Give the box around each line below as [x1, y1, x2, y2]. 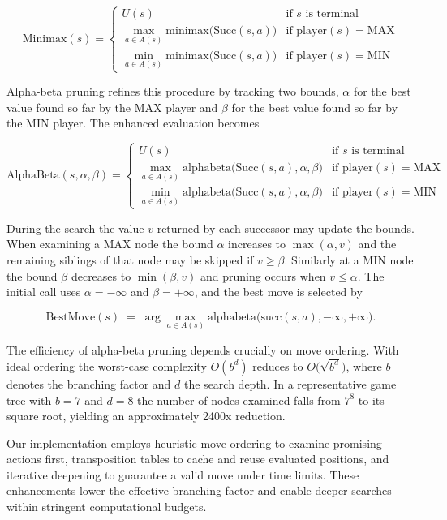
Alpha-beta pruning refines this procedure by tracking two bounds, [6, 83, 339, 100]
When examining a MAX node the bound [6, 235, 213, 252]
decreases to [71, 267, 131, 284]
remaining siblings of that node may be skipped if [6, 251, 254, 269]
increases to [228, 235, 286, 252]
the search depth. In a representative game [184, 375, 397, 392]
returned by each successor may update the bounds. [157, 219, 415, 236]
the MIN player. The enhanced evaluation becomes [6, 114, 260, 131]
